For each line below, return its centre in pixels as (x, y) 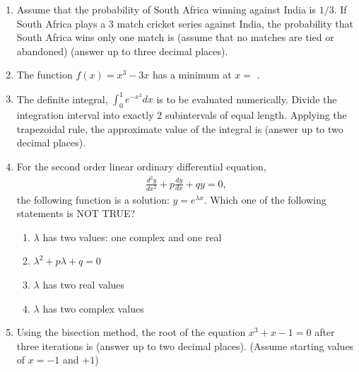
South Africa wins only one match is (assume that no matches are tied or (175, 37)
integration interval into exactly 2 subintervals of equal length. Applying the (182, 115)
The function (45, 75)
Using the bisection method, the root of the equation (131, 332)
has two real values (84, 285)
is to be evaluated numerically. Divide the (247, 99)
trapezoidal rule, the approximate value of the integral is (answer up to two (180, 128)
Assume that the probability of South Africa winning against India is (166, 9)
